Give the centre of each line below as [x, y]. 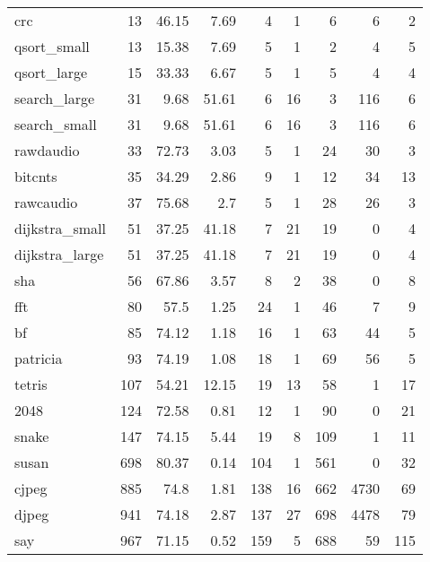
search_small [56, 124]
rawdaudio [47, 150]
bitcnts [36, 176]
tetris [31, 384]
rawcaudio [46, 202]
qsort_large [51, 72]
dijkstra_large [59, 254]
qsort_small [52, 46]
